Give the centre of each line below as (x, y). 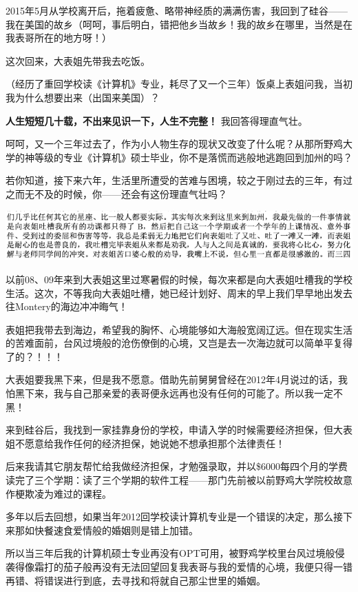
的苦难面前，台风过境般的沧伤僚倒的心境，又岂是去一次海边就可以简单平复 (174, 343)
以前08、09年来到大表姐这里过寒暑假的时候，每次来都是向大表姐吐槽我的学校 (179, 279)
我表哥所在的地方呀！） (59, 38)
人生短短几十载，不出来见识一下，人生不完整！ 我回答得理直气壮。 (157, 120)
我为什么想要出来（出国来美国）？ (83, 97)
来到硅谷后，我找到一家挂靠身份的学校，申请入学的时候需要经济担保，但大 (174, 430)
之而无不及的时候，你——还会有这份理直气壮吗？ (116, 193)
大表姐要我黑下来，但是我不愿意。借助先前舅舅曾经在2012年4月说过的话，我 (177, 379)
